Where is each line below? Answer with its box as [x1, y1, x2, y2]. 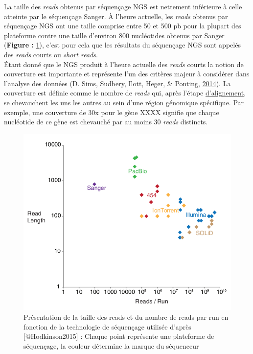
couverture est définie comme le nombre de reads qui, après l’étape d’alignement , [4, 88, 246, 98]
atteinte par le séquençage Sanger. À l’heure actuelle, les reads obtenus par [4, 11, 228, 21]
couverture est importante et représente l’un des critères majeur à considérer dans [4, 69, 250, 79]
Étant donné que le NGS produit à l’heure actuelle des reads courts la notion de [4, 59, 244, 69]
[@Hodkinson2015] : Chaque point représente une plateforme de [23, 331, 214, 341]
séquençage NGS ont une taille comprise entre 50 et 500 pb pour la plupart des [4, 21, 241, 31]
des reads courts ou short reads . [4, 49, 98, 59]
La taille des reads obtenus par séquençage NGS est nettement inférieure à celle [4, 1, 242, 11]
